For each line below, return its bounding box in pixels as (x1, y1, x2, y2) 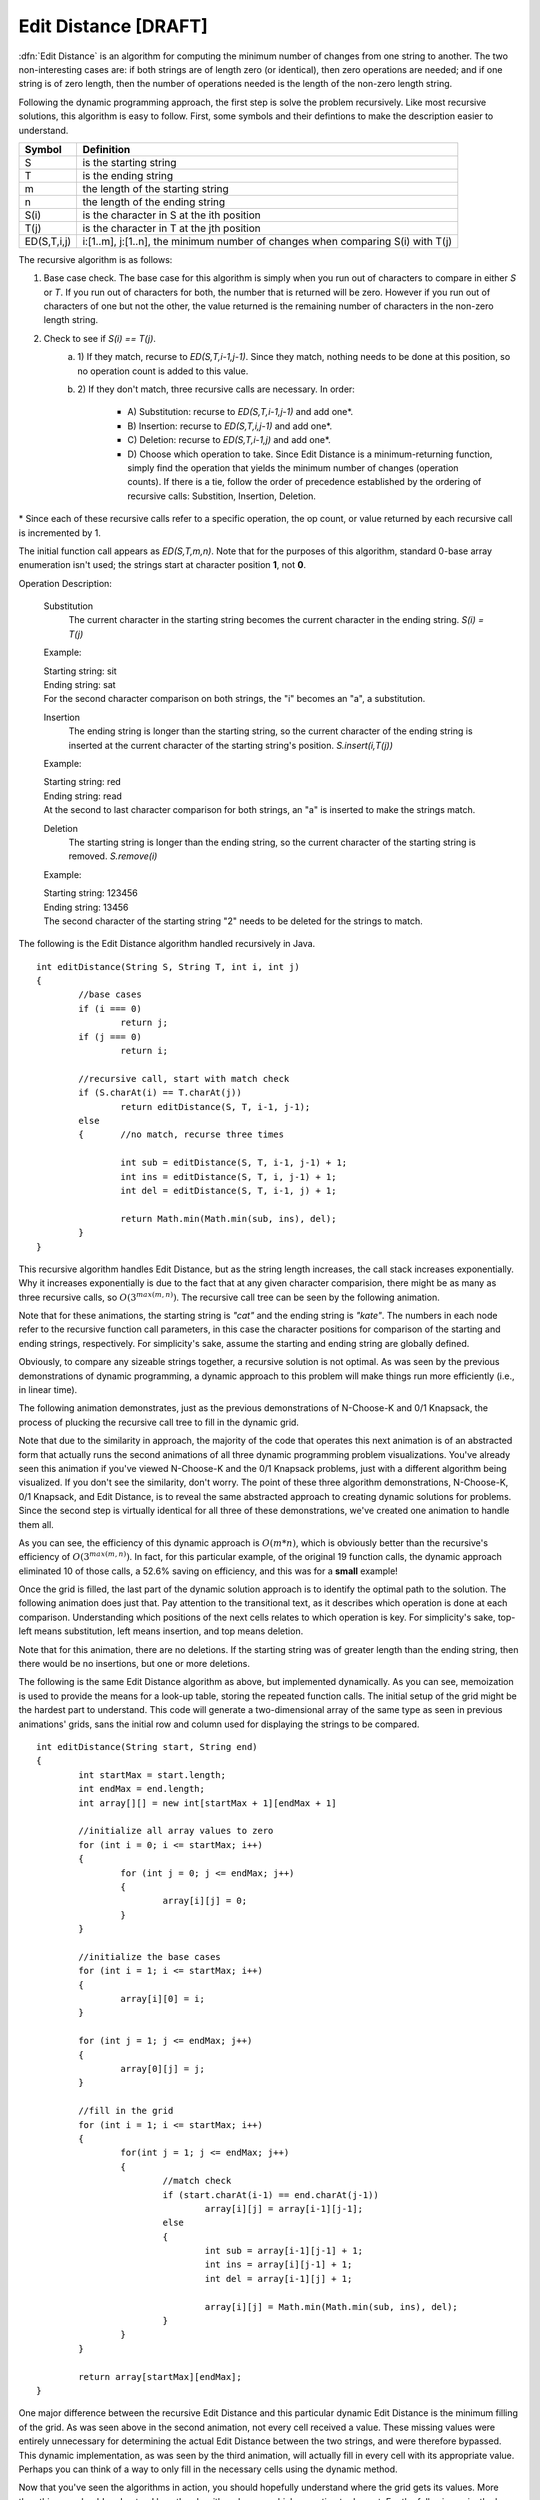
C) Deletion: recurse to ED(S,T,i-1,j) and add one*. (127, 434, 332, 446)
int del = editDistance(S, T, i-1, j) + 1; (120, 1185, 337, 1196)
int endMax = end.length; (78, 1783, 205, 1795)
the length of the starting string (82, 181, 229, 195)
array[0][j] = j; (120, 2063, 205, 2074)
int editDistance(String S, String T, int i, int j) (36, 961, 300, 972)
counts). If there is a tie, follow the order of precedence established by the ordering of (127, 476, 482, 488)
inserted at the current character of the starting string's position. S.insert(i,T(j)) (68, 739, 394, 751)
